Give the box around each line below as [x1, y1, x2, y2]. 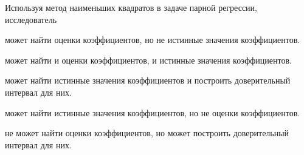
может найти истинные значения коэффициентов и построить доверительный [5, 74, 291, 87]
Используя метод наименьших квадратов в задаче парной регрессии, [5, 1, 257, 13]
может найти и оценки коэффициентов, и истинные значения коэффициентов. [5, 53, 292, 66]
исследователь [5, 13, 57, 25]
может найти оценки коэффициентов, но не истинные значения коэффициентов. [5, 33, 300, 46]
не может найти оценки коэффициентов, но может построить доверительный [5, 127, 289, 139]
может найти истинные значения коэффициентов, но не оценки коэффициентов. [5, 106, 300, 119]
